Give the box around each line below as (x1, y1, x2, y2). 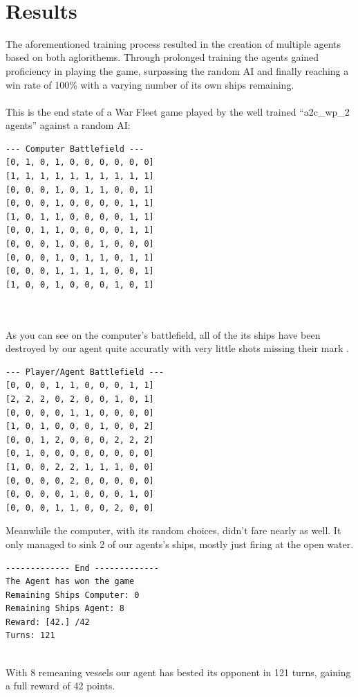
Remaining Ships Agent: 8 (6, 603, 124, 614)
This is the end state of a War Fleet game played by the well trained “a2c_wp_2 (6, 104, 350, 118)
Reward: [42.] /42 (6, 617, 90, 627)
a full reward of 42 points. (6, 678, 115, 693)
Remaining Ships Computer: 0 (6, 590, 140, 600)
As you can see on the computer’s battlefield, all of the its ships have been (6, 327, 321, 342)
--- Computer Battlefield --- (6, 143, 144, 154)
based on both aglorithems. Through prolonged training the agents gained (6, 50, 319, 64)
